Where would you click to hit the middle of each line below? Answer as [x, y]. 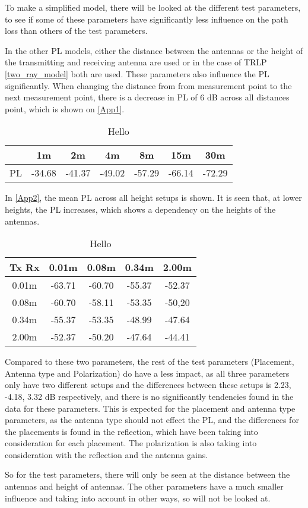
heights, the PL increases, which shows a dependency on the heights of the [140, 209]
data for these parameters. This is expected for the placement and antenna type [150, 408]
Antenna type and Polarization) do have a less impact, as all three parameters [147, 373]
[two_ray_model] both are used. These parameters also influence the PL [137, 73]
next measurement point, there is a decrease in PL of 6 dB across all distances [147, 97]
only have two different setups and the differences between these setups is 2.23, [148, 385]
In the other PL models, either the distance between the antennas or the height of [154, 50]
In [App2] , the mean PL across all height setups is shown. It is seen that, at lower [153, 198]
